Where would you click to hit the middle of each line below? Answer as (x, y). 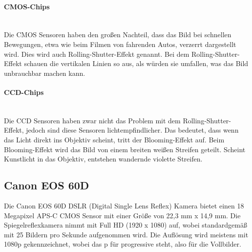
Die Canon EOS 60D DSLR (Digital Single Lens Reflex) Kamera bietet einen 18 (124, 205)
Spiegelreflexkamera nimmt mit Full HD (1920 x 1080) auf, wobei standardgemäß (126, 225)
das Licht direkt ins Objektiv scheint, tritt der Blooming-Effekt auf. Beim (114, 139)
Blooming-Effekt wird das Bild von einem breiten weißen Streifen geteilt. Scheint (125, 149)
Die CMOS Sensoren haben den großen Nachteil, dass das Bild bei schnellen (118, 34)
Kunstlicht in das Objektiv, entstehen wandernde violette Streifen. (103, 159)
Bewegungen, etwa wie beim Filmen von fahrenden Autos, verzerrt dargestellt (120, 44)
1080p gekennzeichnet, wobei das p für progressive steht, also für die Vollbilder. (123, 244)
